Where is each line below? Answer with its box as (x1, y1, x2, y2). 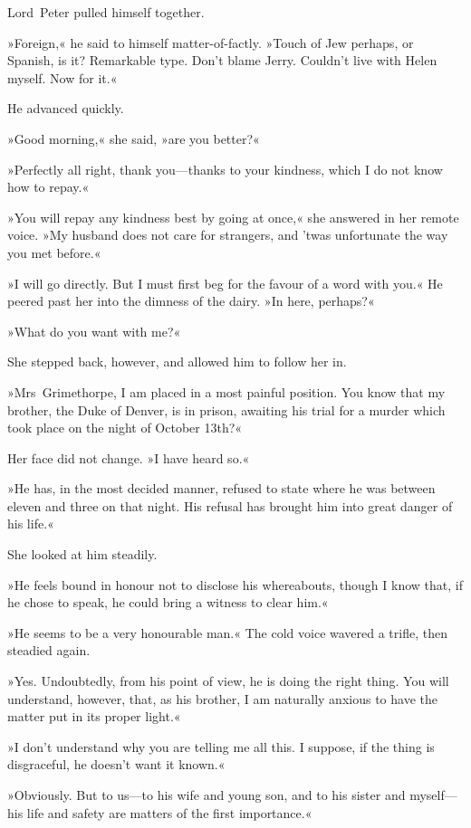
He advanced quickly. (7, 99, 124, 118)
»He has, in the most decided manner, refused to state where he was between (7, 479, 436, 498)
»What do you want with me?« (7, 321, 181, 340)
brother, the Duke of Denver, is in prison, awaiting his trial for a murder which (7, 400, 446, 419)
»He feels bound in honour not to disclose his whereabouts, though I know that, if (7, 575, 463, 594)
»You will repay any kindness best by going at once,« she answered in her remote (7, 207, 459, 226)
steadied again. (7, 641, 91, 660)
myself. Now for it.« (7, 68, 118, 87)
